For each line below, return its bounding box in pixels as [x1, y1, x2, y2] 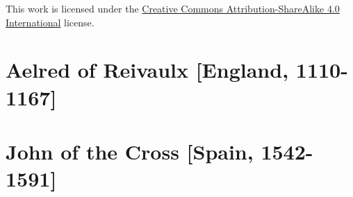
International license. [6, 15, 95, 29]
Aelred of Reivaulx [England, [6, 55, 289, 84]
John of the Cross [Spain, [6, 137, 254, 165]
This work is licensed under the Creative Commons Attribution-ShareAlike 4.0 [6, 1, 340, 15]
